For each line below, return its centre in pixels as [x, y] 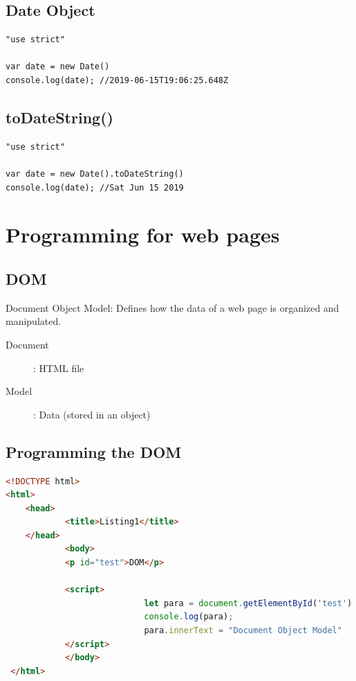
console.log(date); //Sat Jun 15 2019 [95, 187]
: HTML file [59, 368]
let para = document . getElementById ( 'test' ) [248, 603]
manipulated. [34, 321]
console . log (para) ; [189, 617]
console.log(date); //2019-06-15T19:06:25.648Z [117, 80]
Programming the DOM [94, 451]
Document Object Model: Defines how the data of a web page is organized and [172, 307]
